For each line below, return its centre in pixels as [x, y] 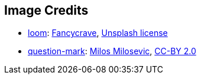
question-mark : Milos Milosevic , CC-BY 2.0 [112, 51]
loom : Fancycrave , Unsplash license [98, 33]
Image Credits [46, 10]
